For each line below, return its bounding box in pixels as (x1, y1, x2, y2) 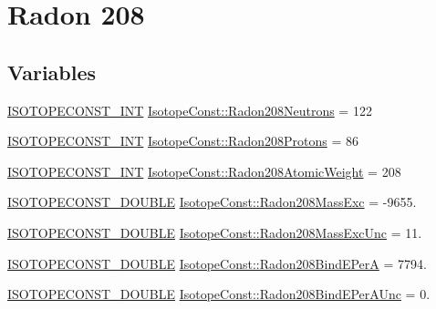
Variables (7, 57, 97, 86)
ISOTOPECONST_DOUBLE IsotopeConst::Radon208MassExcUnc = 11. (7, 222, 422, 242)
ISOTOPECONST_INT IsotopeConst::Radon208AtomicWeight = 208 (7, 161, 401, 180)
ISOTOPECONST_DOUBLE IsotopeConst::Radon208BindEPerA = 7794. (7, 253, 427, 273)
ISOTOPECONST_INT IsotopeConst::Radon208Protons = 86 (7, 131, 358, 150)
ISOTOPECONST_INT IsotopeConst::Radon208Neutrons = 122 (7, 100, 372, 119)
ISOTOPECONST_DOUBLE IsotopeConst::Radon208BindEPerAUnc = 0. (7, 284, 431, 304)
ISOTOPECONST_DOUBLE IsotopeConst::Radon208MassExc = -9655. (7, 192, 417, 211)
